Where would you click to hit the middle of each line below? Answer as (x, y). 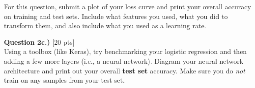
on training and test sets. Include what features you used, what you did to (116, 16)
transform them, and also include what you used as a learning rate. (105, 26)
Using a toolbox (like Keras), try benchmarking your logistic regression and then (126, 51)
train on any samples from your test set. (64, 80)
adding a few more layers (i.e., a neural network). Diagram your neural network (124, 61)
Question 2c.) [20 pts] (39, 42)
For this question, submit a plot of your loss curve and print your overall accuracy (127, 6)
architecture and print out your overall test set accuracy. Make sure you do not (125, 70)
